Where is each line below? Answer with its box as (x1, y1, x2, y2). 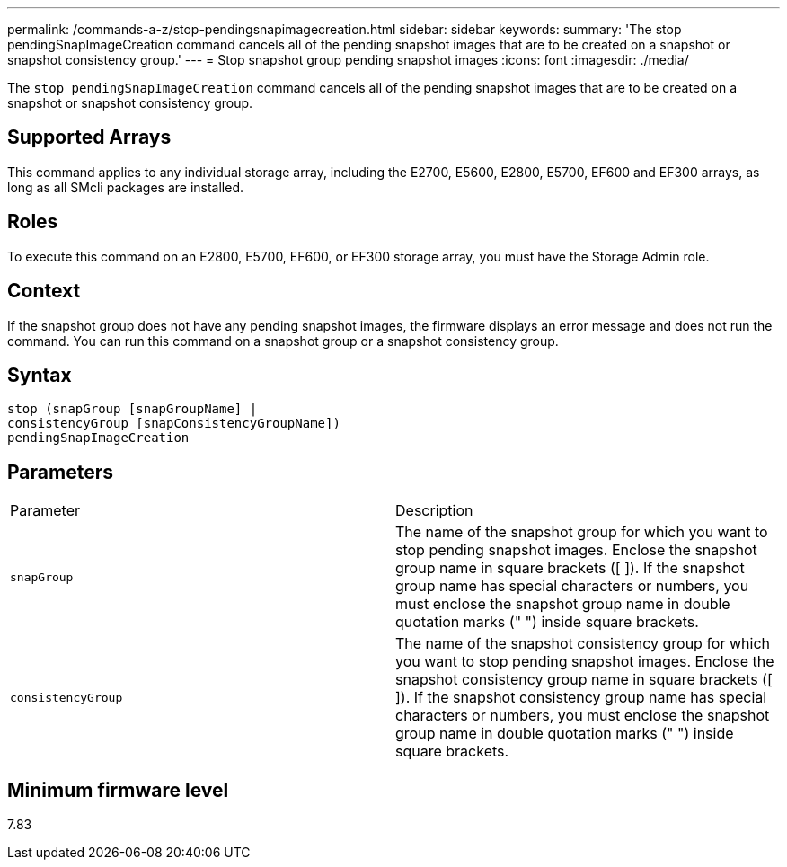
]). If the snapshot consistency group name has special (395, 688, 767, 707)
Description (395, 501, 473, 520)
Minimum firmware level (7, 778, 229, 801)
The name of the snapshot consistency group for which (395, 634, 771, 653)
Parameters (7, 460, 113, 483)
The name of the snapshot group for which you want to (395, 523, 768, 542)
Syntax (7, 363, 72, 386)
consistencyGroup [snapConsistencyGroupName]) (7, 416, 340, 431)
